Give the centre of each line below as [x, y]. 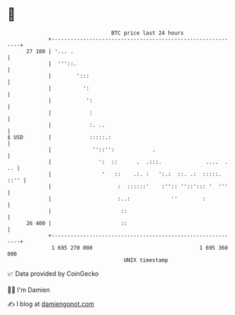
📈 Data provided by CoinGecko [53, 274]
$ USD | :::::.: [59, 137]
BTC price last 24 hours [148, 33]
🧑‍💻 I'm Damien [29, 290]
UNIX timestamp [146, 260]
